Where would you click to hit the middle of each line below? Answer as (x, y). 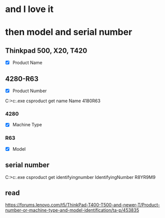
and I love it (29, 9)
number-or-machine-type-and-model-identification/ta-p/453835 (72, 210)
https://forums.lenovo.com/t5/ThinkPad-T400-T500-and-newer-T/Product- (82, 205)
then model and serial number (69, 32)
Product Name (27, 63)
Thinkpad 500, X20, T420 (46, 50)
